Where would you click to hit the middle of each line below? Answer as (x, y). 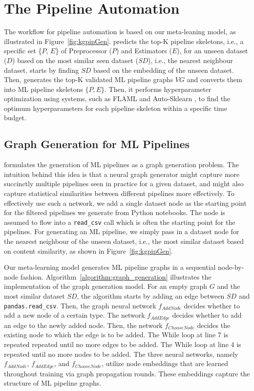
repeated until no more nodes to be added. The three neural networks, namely (121, 354)
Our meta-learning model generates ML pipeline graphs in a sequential (110, 267)
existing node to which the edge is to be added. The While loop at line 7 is (116, 335)
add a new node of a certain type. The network (74, 315)
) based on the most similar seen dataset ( (75, 60)
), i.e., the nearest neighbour (190, 60)
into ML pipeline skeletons (43, 89)
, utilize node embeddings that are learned (165, 363)
